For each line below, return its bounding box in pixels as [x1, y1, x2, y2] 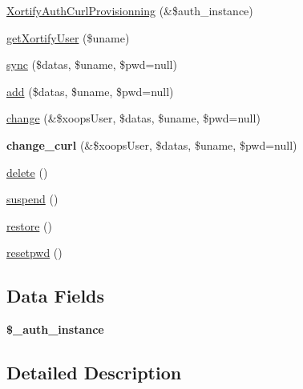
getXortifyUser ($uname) [6, 29, 130, 46]
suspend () [6, 190, 59, 207]
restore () [6, 217, 52, 234]
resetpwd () [6, 244, 63, 261]
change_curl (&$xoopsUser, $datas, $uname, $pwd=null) [6, 136, 297, 153]
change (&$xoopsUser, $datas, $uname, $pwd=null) [6, 110, 261, 126]
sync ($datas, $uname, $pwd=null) [6, 56, 177, 73]
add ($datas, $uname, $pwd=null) [6, 82, 174, 99]
